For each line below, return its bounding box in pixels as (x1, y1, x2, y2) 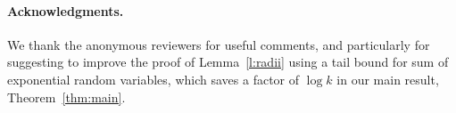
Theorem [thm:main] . (7, 87, 126, 106)
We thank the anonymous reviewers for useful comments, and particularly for (7, 35, 430, 53)
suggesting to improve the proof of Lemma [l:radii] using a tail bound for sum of (7, 52, 449, 71)
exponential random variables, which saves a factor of (7, 69, 300, 88)
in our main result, (336, 69, 439, 88)
